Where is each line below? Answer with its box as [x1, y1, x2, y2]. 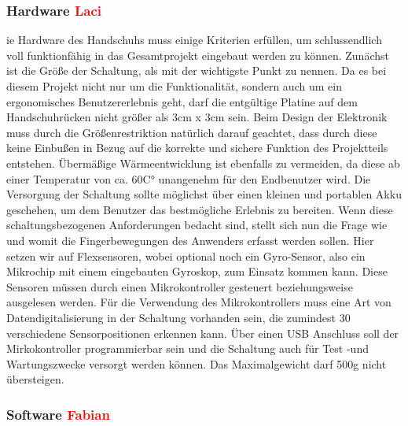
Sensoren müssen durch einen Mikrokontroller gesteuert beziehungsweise [6, 278, 353, 294]
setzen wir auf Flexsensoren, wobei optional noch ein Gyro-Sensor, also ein [6, 247, 366, 264]
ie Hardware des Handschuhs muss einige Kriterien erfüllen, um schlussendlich [6, 31, 382, 48]
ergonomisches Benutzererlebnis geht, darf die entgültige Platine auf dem [6, 93, 358, 109]
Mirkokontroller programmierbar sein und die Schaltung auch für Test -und [6, 340, 369, 357]
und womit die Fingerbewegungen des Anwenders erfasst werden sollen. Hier [6, 232, 374, 248]
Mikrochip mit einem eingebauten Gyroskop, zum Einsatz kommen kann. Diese [6, 263, 388, 280]
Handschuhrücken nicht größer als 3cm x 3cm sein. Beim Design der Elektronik [6, 109, 388, 125]
